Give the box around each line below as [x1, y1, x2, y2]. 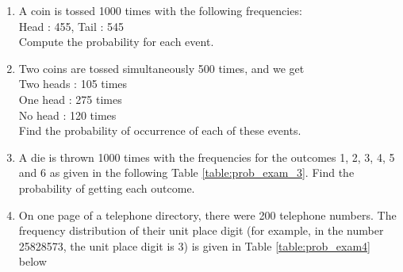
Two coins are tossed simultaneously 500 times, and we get [18, 59, 305, 76]
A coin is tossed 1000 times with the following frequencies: [18, 2, 302, 18]
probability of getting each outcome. [18, 179, 195, 196]
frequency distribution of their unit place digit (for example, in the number [18, 222, 384, 239]
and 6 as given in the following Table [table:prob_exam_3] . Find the [18, 164, 355, 181]
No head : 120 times [18, 106, 117, 123]
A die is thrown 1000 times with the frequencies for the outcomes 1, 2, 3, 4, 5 [18, 148, 395, 165]
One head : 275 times [18, 90, 122, 107]
